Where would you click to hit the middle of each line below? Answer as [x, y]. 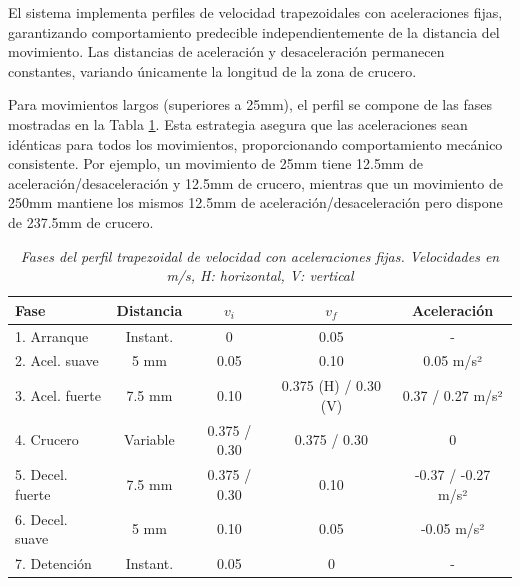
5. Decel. [41, 474]
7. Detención [53, 563]
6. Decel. [41, 518]
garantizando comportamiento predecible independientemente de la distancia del [254, 31]
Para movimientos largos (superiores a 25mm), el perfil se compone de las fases [250, 104]
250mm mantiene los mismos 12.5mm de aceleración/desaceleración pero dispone [255, 202]
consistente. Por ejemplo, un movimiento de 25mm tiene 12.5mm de [215, 163]
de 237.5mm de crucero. [81, 221]
